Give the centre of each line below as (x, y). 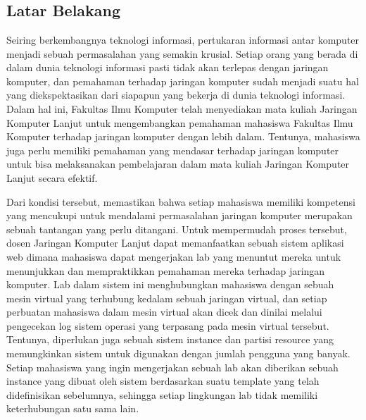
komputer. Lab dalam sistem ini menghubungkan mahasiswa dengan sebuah (170, 284)
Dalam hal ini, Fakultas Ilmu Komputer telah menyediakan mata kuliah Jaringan (182, 108)
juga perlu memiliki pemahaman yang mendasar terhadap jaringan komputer (173, 150)
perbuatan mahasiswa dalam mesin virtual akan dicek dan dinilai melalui (164, 312)
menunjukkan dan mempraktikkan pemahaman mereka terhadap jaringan (166, 270)
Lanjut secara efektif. (52, 177)
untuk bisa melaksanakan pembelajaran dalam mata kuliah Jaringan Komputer (178, 164)
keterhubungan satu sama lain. (73, 408)
